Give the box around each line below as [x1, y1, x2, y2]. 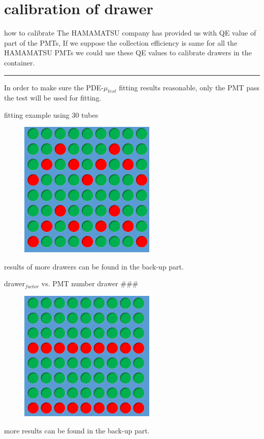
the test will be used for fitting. [4, 92, 102, 103]
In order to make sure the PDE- [4, 82, 104, 92]
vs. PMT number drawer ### [41, 278, 139, 289]
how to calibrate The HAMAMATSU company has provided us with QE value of [4, 27, 256, 38]
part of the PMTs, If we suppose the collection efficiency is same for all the [4, 37, 238, 48]
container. [4, 57, 35, 67]
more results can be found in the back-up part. [4, 425, 150, 435]
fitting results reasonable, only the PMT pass [119, 82, 259, 92]
